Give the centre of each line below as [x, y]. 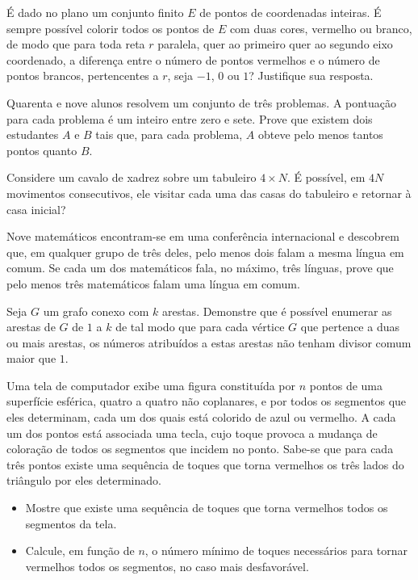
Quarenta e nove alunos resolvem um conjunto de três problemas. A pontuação [202, 102]
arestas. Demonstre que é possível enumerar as [277, 311]
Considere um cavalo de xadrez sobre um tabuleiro [132, 177]
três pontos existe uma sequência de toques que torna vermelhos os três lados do [205, 464]
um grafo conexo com [96, 311]
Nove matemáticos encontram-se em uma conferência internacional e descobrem [203, 236]
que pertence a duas [350, 327]
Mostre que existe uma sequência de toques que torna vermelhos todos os [207, 508]
